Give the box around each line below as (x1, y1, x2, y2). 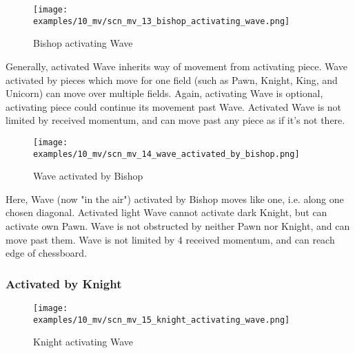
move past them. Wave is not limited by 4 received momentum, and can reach (6, 232, 335, 246)
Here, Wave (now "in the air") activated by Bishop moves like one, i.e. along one (6, 191, 344, 206)
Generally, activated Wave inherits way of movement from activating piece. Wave (6, 58, 348, 73)
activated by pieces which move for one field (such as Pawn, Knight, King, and (6, 72, 338, 87)
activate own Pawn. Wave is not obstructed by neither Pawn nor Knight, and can (6, 218, 350, 233)
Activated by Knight (6, 275, 122, 292)
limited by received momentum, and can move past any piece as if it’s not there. (6, 113, 345, 127)
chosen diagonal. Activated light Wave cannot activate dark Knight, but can (6, 205, 327, 220)
